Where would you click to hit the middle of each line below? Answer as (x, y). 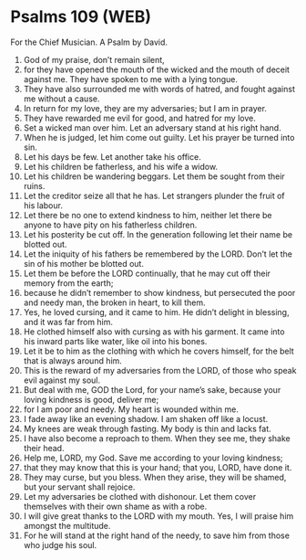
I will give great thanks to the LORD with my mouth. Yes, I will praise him (158, 516)
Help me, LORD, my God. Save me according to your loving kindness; (153, 458)
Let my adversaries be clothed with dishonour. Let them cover (140, 496)
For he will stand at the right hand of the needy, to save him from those (157, 535)
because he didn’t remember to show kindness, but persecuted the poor (159, 292)
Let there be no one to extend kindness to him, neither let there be (148, 215)
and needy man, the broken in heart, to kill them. (114, 302)
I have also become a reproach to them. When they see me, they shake (157, 438)
